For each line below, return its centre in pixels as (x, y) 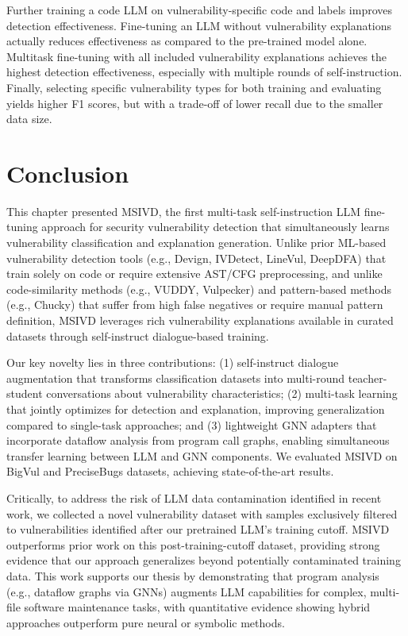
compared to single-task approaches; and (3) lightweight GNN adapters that (192, 424)
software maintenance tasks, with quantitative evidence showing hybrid (197, 607)
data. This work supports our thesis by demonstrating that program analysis (193, 575)
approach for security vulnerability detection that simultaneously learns (216, 227)
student (25, 393)
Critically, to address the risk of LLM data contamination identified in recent (194, 497)
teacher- (368, 378)
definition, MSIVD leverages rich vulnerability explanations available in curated (200, 320)
